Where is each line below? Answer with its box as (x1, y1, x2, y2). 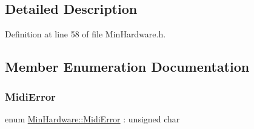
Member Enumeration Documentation (5, 57, 250, 76)
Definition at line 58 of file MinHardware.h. (5, 28, 166, 40)
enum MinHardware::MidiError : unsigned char (5, 112, 180, 125)
